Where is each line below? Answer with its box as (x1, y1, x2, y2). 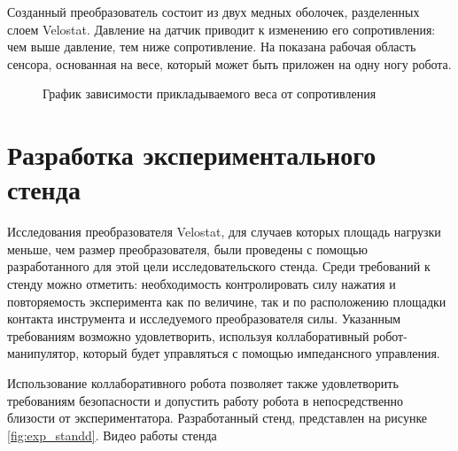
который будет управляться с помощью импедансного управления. (82, 344, 440, 362)
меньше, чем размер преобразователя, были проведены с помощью (7, 239, 368, 258)
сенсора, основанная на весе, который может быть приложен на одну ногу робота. (7, 54, 452, 73)
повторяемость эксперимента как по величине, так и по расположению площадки (7, 292, 446, 310)
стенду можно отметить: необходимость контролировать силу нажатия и (7, 275, 396, 293)
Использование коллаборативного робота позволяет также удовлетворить (7, 374, 399, 393)
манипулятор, (7, 344, 80, 362)
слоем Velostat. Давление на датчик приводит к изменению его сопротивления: (7, 19, 436, 38)
